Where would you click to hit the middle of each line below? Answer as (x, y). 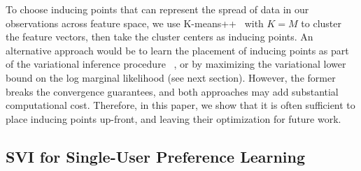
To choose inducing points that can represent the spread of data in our (157, 9)
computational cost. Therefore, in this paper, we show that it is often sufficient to (180, 105)
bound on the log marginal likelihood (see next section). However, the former (171, 77)
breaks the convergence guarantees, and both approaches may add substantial (172, 91)
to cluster (321, 23)
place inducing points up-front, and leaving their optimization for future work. (174, 118)
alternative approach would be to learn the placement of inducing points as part (177, 50)
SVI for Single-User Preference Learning (156, 156)
